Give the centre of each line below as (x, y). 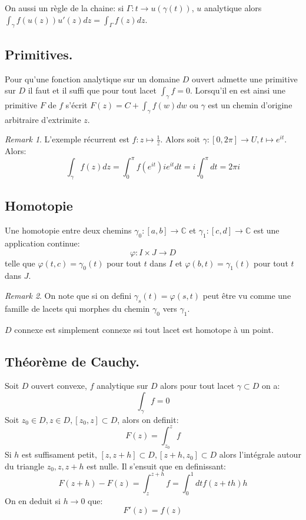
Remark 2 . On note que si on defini (68, 296)
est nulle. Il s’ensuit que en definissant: (157, 466)
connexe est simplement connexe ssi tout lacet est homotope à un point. (144, 329)
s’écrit (76, 104)
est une (266, 230)
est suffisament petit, (59, 454)
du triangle (24, 466)
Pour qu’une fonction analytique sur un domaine (92, 79)
